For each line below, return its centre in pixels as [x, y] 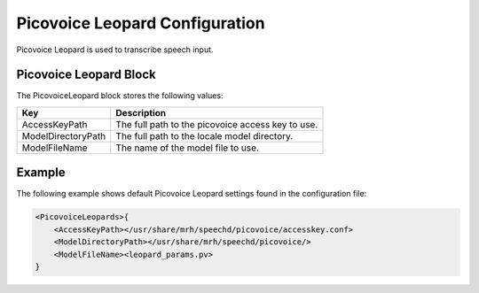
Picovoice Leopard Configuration [141, 23]
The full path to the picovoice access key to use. [217, 124]
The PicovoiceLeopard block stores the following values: [120, 96]
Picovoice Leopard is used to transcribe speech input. [115, 50]
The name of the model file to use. [187, 148]
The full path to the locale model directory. [204, 135]
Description [141, 112]
